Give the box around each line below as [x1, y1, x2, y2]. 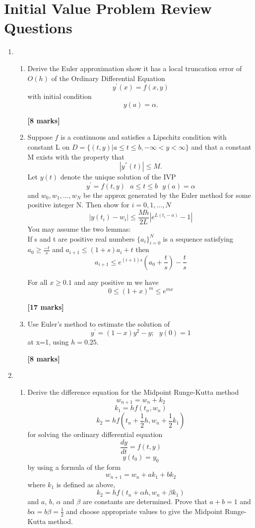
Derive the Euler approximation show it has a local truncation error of [27, 63, 242, 73]
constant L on [27, 141, 70, 152]
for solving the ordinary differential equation [27, 429, 163, 440]
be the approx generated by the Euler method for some [83, 189, 251, 200]
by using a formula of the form [27, 461, 121, 472]
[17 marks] [27, 302, 64, 312]
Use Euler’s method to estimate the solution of [27, 318, 170, 329]
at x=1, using [27, 337, 69, 347]
